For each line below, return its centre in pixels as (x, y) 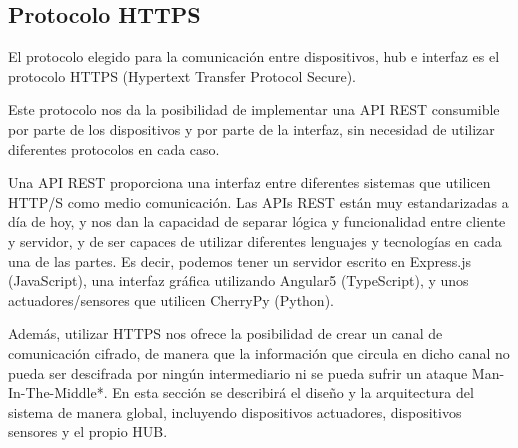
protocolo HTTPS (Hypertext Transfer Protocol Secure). (182, 75)
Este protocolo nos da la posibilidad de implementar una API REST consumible (254, 109)
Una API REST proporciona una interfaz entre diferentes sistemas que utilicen (249, 182)
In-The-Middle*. (58, 392)
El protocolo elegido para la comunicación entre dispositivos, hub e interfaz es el (254, 56)
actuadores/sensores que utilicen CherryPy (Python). (171, 299)
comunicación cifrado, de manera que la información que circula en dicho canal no (259, 352)
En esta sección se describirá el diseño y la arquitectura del (293, 392)
